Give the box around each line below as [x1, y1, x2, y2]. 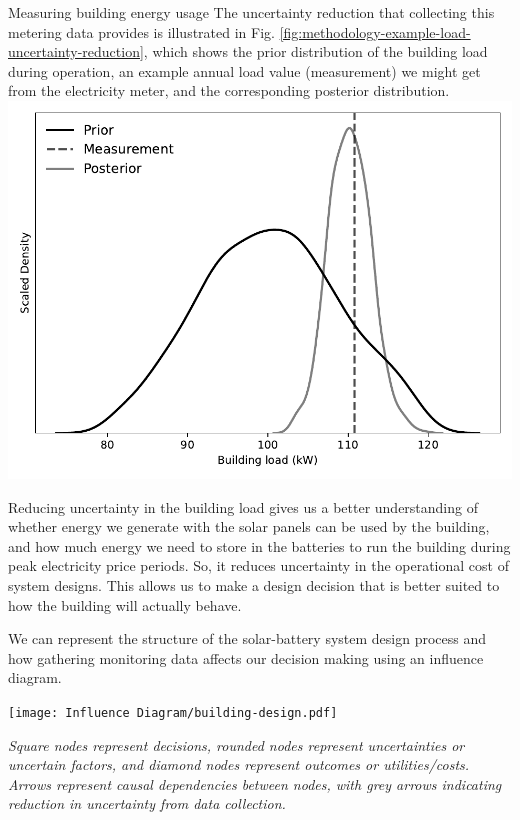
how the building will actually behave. [8, 594, 242, 615]
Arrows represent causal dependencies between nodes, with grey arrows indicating [8, 773, 502, 794]
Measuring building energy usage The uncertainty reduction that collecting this [8, 2, 495, 22]
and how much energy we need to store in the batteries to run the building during [8, 535, 511, 556]
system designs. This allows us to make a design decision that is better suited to [8, 574, 500, 595]
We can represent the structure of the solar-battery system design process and [8, 628, 487, 649]
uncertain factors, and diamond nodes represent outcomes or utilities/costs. [8, 754, 470, 775]
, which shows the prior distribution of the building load [143, 41, 488, 62]
